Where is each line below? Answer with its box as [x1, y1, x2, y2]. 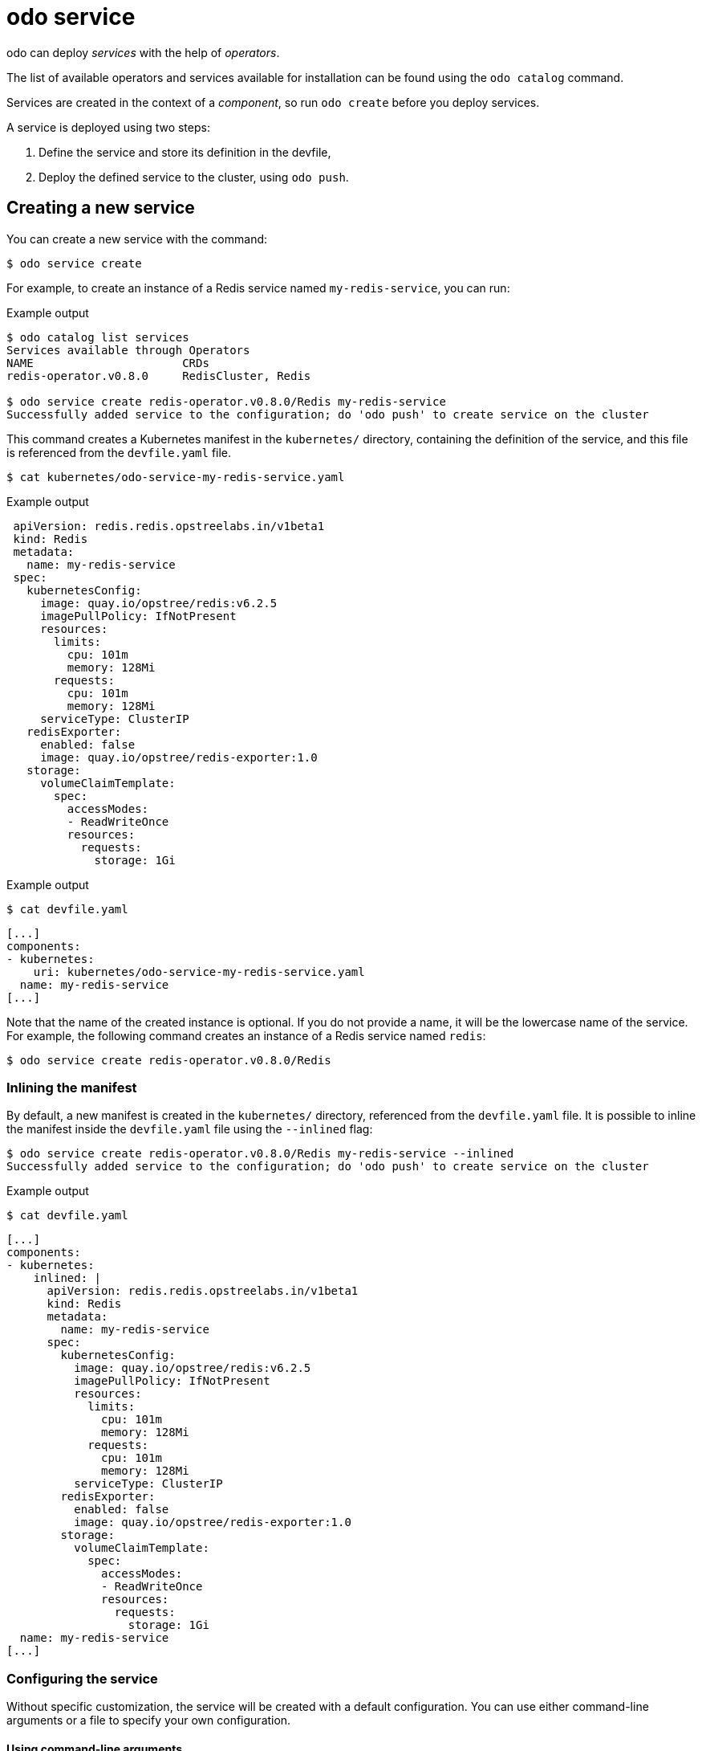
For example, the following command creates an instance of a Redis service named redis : [6, 1028, 486, 1043]
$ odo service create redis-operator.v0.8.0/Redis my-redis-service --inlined [6, 1147, 514, 1161]
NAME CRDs [6, 356, 209, 369]
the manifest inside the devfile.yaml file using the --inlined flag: [6, 1122, 373, 1137]
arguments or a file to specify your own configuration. [6, 1713, 291, 1728]
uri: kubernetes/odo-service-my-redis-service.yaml [33, 965, 365, 978]
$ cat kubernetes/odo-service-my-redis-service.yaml [6, 470, 345, 484]
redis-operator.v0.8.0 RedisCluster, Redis [6, 369, 311, 382]
